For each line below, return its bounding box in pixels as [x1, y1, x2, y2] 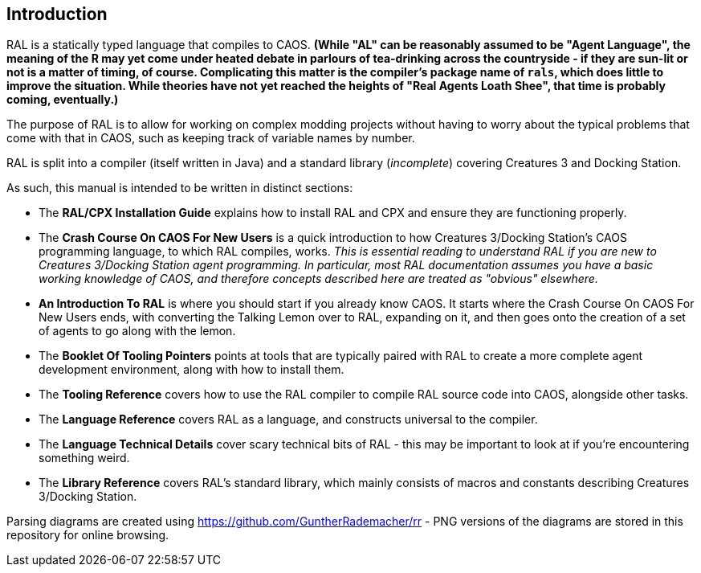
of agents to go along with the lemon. [39, 324, 236, 338]
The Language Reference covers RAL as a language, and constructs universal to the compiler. [39, 412, 538, 427]
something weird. [39, 451, 130, 465]
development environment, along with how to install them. [39, 362, 344, 377]
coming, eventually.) [6, 92, 119, 107]
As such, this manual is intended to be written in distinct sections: [6, 181, 353, 195]
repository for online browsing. [6, 528, 169, 542]
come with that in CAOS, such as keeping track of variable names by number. [6, 131, 415, 145]
